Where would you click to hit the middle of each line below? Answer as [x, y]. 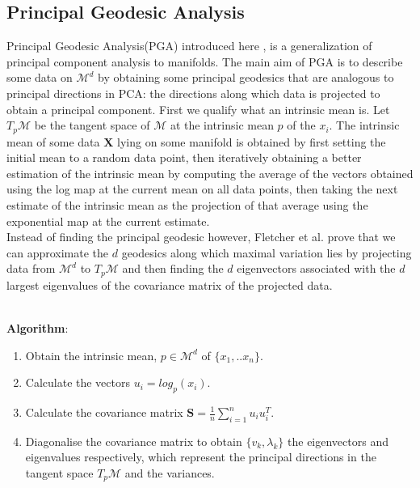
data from [31, 268]
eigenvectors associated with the [316, 268]
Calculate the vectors [78, 382]
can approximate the [58, 252]
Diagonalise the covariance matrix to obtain [134, 441]
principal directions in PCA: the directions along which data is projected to [193, 93]
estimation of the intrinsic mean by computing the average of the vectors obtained [210, 173]
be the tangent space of [92, 125]
